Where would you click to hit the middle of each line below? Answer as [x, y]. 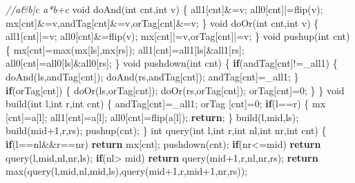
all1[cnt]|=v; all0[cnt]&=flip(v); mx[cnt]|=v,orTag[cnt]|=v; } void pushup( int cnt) [178, 36]
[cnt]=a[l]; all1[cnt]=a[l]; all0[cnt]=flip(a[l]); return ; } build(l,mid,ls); [152, 117]
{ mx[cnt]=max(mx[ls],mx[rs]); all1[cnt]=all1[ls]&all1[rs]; [125, 49]
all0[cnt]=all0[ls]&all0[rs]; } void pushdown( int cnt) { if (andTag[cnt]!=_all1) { [172, 63]
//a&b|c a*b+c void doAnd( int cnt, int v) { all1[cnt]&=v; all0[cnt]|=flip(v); [164, 9]
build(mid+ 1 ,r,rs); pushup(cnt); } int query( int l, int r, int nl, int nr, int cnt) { [166, 130]
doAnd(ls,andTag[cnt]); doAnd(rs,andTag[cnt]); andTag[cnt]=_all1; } [152, 76]
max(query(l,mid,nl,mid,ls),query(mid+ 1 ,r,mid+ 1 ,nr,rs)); [127, 171]
